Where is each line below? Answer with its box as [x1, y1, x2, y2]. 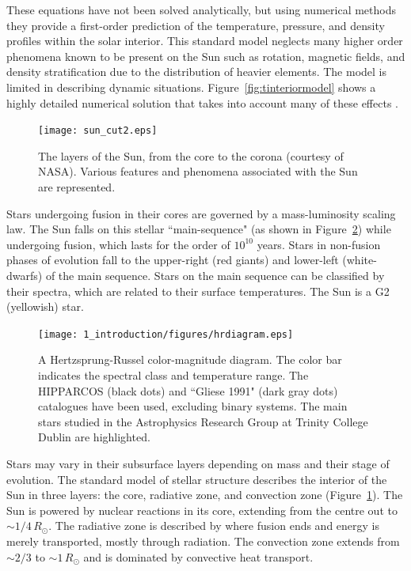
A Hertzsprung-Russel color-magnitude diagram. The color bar [38, 351, 342, 368]
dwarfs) [6, 267, 43, 283]
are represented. [38, 179, 116, 195]
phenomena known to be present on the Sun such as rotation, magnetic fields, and [6, 47, 405, 64]
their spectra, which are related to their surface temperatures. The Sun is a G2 [6, 282, 390, 299]
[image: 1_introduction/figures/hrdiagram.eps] [38, 328, 294, 340]
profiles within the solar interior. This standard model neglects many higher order [6, 32, 403, 49]
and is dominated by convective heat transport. [83, 548, 314, 565]
